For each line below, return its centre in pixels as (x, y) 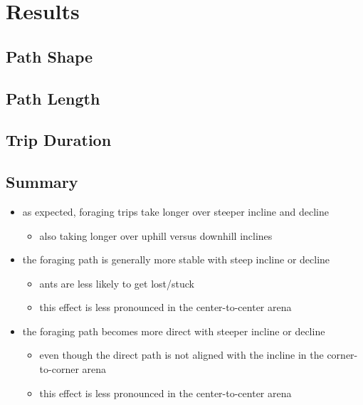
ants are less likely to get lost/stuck (117, 283)
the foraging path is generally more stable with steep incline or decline (176, 259)
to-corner (59, 369)
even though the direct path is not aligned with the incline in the (181, 355)
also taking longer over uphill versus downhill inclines (156, 235)
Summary (42, 182)
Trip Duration (59, 140)
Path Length (53, 98)
